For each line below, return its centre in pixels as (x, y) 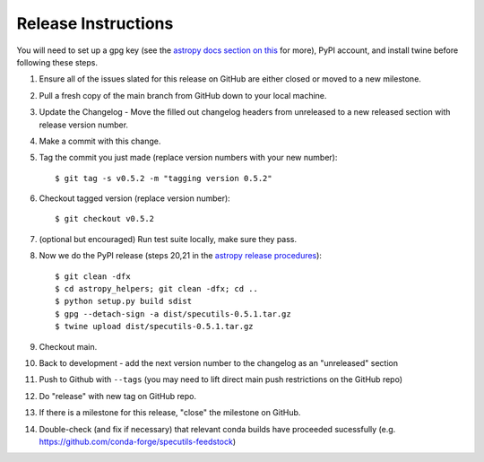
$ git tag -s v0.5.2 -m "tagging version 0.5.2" (164, 178)
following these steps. (57, 62)
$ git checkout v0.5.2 (105, 219)
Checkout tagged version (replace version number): (134, 198)
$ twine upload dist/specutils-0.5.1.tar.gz (155, 327)
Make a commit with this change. (100, 141)
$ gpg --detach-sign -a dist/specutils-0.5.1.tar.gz (173, 314)
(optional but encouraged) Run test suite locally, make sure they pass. (168, 239)
